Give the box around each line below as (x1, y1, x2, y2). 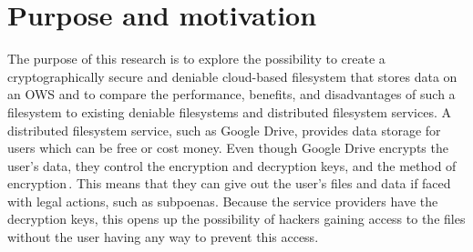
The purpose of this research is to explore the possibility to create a (7, 49, 386, 68)
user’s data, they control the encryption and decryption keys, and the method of (7, 156, 457, 175)
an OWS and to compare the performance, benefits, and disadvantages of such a (7, 85, 456, 104)
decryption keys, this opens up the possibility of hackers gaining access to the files (7, 209, 466, 228)
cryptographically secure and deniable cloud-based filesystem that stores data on (7, 66, 458, 86)
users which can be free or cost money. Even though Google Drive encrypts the (7, 138, 448, 157)
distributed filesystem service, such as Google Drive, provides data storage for (7, 120, 441, 139)
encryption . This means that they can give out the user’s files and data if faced (7, 174, 451, 193)
